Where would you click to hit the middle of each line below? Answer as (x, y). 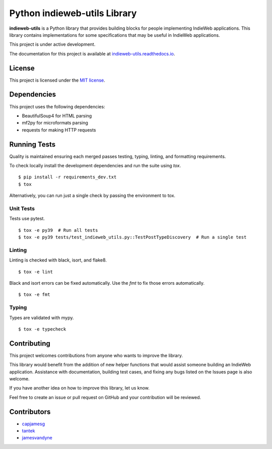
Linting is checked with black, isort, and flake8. (58, 260)
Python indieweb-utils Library (73, 13)
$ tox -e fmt (34, 295)
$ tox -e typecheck (42, 329)
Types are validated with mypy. (42, 317)
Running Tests (32, 144)
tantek (28, 431)
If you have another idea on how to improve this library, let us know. (79, 388)
